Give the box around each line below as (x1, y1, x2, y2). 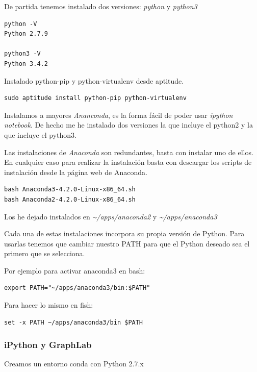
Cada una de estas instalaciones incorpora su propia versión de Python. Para (4, 228, 245, 239)
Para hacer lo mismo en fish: (4, 300, 93, 310)
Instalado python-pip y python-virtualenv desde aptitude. (4, 75, 184, 86)
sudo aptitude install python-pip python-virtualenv (4, 94, 187, 102)
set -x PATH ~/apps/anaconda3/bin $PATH (4, 318, 143, 326)
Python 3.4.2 (4, 60, 48, 67)
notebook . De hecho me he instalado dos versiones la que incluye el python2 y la (4, 119, 253, 130)
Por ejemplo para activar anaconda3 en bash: (4, 265, 145, 276)
